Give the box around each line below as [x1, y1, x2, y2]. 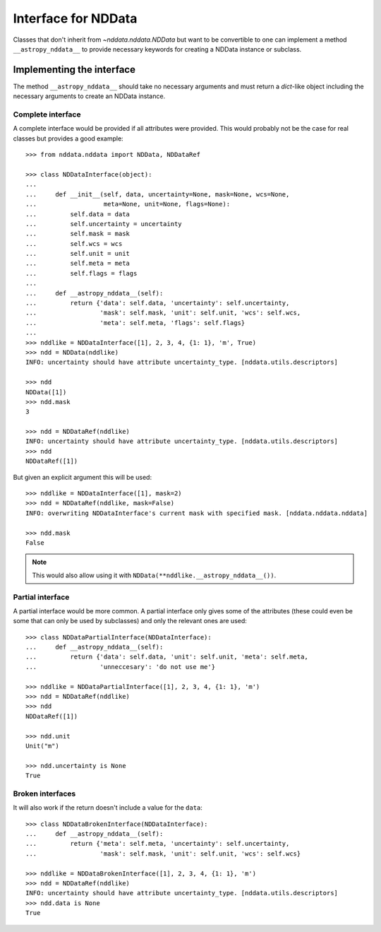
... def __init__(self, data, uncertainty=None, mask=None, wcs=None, [25, 190, 290, 198]
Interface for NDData [13, 11, 138, 26]
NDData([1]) [25, 388, 67, 396]
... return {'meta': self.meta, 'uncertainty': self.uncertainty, [25, 839, 290, 848]
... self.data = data [25, 210, 131, 218]
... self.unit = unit [25, 249, 131, 258]
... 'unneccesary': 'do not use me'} [25, 663, 215, 671]
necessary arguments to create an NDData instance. [13, 92, 166, 100]
